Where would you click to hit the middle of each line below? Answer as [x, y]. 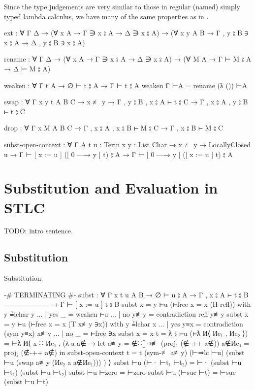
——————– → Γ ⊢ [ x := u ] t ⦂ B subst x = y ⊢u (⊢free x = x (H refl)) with [127, 304]
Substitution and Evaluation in [111, 188]
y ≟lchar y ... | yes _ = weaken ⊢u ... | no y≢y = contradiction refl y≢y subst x [126, 314]
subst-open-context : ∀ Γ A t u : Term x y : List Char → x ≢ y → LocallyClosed [127, 144]
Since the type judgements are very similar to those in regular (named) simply [122, 6]
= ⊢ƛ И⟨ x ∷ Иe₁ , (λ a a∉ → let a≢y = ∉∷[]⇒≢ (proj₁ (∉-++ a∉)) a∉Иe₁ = [127, 342]
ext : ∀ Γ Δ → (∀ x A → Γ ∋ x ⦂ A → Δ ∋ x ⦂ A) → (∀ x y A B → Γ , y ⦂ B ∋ [126, 33]
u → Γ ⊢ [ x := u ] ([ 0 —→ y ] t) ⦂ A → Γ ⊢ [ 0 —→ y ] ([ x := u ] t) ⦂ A [118, 154]
